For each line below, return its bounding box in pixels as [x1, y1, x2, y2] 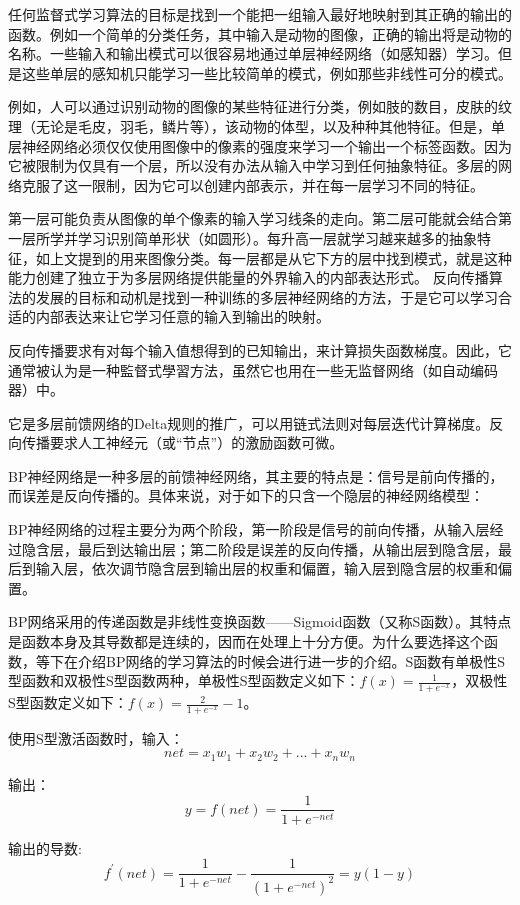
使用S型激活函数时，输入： [8, 727, 184, 748]
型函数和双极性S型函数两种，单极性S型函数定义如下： [8, 670, 360, 691]
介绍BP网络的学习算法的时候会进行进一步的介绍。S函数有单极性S [77, 650, 506, 671]
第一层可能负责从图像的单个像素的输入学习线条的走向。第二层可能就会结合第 [8, 208, 512, 229]
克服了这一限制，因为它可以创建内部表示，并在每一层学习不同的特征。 [21, 174, 484, 195]
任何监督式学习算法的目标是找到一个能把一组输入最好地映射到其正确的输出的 [8, 4, 512, 24]
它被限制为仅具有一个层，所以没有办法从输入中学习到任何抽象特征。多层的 [8, 155, 498, 176]
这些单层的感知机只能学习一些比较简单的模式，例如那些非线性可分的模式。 [21, 62, 512, 83]
